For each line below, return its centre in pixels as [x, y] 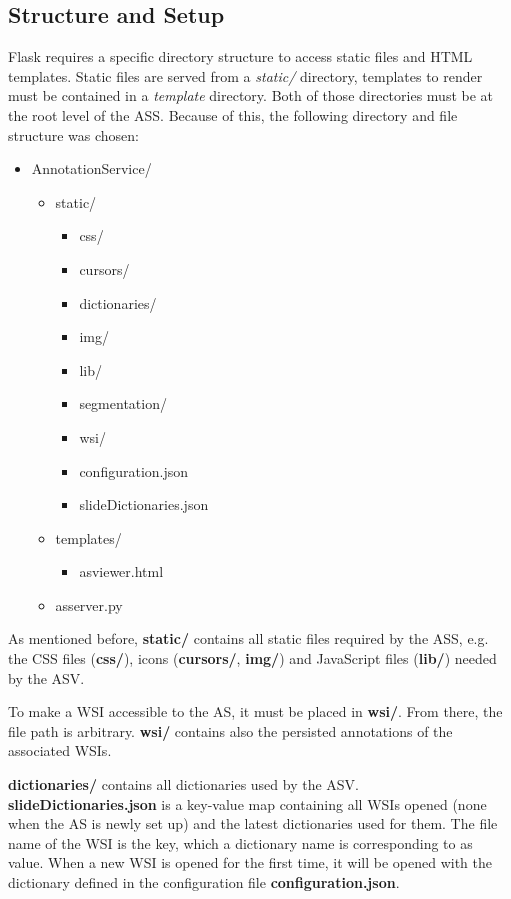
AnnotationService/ [91, 168]
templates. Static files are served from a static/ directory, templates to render [245, 75]
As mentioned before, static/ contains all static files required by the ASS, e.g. [248, 638]
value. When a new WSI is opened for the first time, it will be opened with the [250, 862]
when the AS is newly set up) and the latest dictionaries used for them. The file [253, 823]
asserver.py [89, 604]
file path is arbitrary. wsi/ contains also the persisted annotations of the [230, 730]
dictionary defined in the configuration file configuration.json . [204, 882]
